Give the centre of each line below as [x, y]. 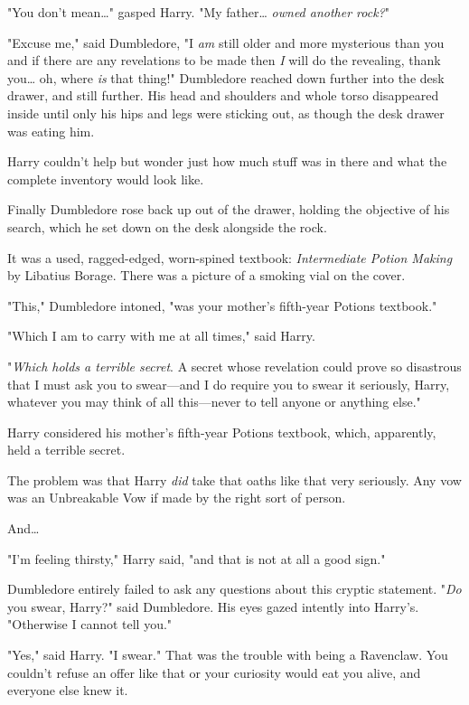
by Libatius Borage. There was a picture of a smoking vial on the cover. [206, 275]
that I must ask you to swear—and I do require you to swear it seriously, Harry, [229, 384]
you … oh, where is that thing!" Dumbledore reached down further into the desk [226, 77]
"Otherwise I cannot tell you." [90, 624]
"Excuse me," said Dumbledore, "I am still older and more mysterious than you [226, 42]
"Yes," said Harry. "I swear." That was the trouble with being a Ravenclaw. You [228, 655]
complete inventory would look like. [106, 179]
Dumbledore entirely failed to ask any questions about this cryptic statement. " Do [234, 589]
